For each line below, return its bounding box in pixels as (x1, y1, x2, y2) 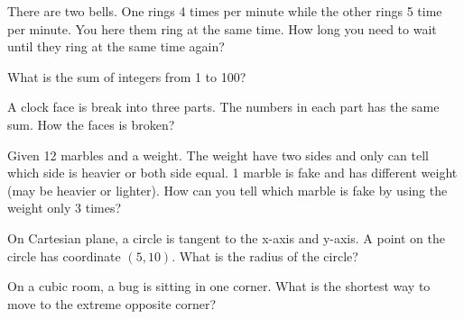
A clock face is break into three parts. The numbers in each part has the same (7, 97, 440, 116)
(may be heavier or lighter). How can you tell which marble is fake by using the (7, 180, 448, 199)
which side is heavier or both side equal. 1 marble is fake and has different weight (7, 163, 458, 182)
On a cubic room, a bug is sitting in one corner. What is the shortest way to (7, 277, 431, 296)
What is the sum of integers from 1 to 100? (7, 67, 246, 86)
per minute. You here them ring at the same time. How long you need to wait (7, 19, 437, 38)
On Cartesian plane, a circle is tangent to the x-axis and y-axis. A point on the (7, 228, 445, 247)
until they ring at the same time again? (7, 37, 225, 56)
